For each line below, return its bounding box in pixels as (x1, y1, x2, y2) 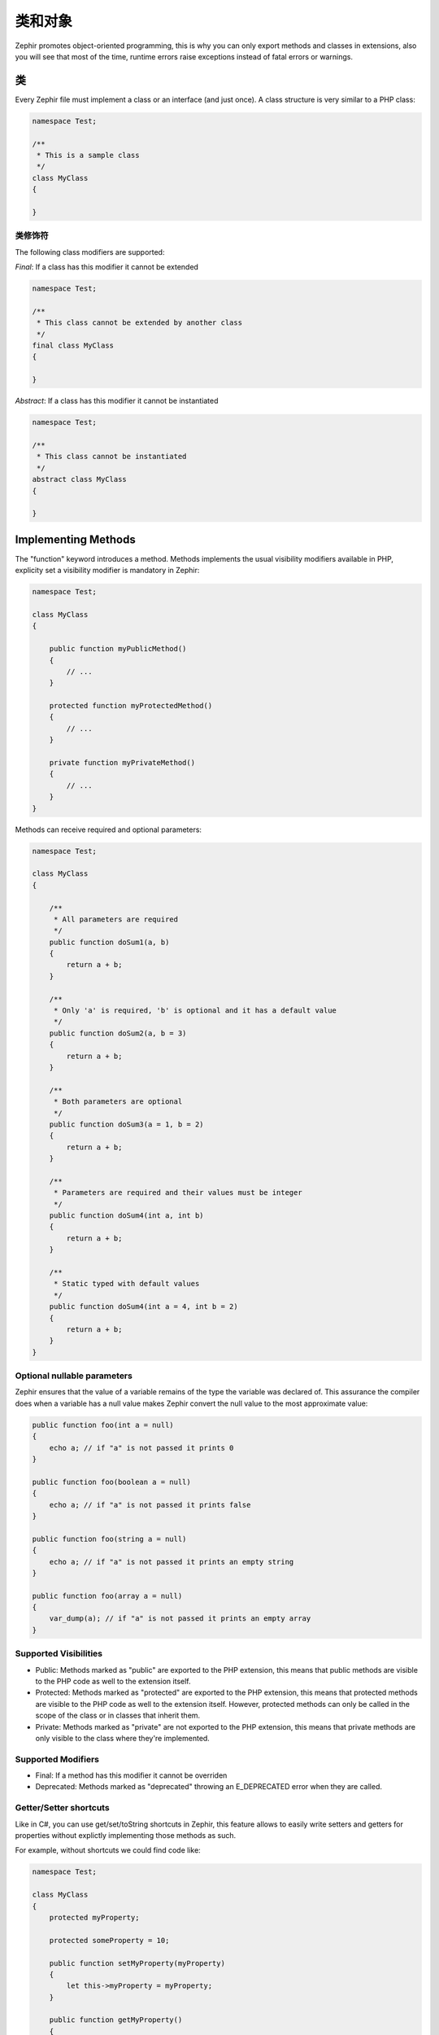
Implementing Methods (15, 532, 136, 546)
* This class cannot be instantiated (37, 452, 187, 462)
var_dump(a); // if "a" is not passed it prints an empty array (49, 1614, 311, 1623)
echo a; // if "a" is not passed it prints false (49, 1500, 251, 1509)
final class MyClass (32, 341, 114, 350)
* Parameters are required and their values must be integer (53, 1188, 302, 1197)
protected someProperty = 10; (49, 1936, 170, 1945)
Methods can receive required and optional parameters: (15, 825, 202, 834)
